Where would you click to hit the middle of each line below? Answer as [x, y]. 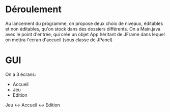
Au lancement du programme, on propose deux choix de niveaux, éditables [84, 23]
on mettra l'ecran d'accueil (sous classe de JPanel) [59, 40]
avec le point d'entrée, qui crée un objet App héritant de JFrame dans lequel [85, 34]
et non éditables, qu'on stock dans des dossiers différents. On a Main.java [83, 29]
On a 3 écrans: [21, 74]
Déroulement [34, 9]
